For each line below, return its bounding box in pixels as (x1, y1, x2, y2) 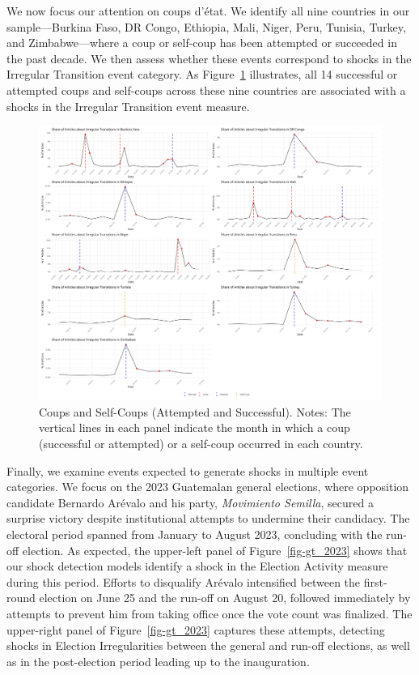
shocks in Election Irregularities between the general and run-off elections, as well (6, 637, 410, 654)
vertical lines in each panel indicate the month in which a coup (39, 419, 350, 436)
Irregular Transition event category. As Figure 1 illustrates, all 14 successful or (6, 66, 398, 83)
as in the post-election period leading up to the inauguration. (6, 652, 310, 669)
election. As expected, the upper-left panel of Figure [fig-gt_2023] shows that (22, 541, 408, 558)
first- (363, 573, 387, 590)
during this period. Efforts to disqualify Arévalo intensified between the (6, 573, 361, 590)
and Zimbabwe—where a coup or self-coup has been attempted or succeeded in (6, 34, 397, 51)
